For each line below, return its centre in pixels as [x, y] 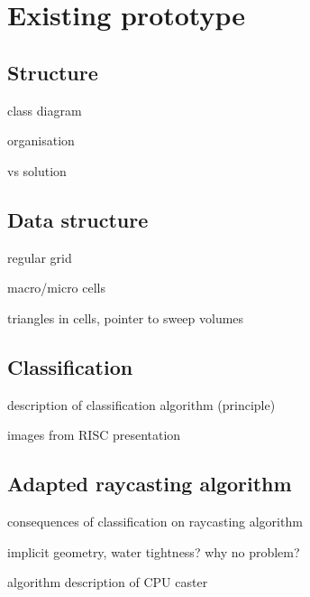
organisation [41, 140]
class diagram [45, 110]
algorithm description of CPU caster [108, 582]
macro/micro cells [57, 288]
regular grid [40, 257]
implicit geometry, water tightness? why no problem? [154, 551]
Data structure [78, 219]
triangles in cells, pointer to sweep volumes [126, 317]
